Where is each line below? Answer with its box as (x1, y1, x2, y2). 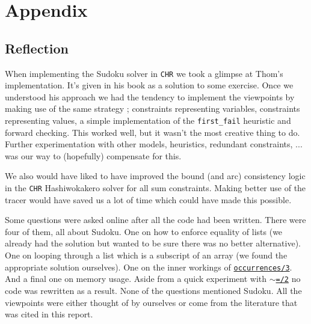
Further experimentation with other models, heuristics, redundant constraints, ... (5, 138, 303, 150)
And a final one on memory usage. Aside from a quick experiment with (5, 272, 267, 285)
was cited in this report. (5, 308, 93, 320)
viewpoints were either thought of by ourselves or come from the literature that (5, 296, 298, 308)
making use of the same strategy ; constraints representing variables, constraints (5, 102, 300, 115)
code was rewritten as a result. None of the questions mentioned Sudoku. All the (5, 284, 302, 296)
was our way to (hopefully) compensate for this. (5, 149, 182, 162)
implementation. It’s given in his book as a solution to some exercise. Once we (5, 79, 294, 91)
